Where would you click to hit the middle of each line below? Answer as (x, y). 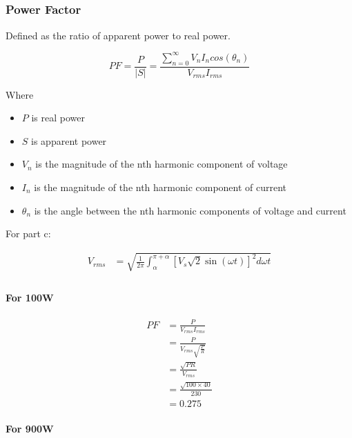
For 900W (30, 429)
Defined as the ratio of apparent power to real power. (118, 35)
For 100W (30, 297)
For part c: (28, 233)
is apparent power (69, 140)
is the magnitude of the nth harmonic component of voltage (162, 164)
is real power (58, 118)
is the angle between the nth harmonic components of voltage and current (190, 210)
